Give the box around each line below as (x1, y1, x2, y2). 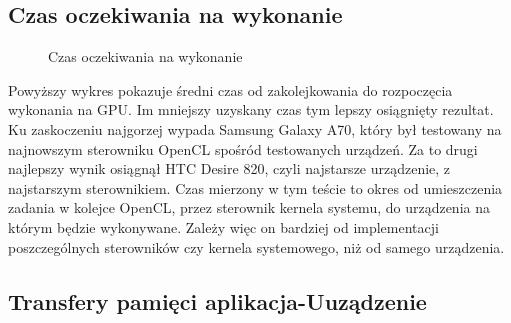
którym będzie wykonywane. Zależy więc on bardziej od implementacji (8, 216, 439, 237)
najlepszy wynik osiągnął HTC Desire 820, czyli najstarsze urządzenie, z (8, 158, 451, 179)
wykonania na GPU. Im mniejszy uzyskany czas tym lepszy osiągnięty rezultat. (8, 99, 494, 120)
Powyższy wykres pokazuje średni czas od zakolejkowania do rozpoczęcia (8, 79, 453, 100)
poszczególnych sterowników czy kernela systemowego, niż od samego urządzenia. (8, 236, 505, 257)
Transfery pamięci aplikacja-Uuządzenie (8, 285, 427, 316)
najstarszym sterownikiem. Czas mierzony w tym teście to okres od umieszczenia (8, 177, 503, 198)
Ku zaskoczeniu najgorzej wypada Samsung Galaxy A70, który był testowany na (8, 118, 502, 139)
